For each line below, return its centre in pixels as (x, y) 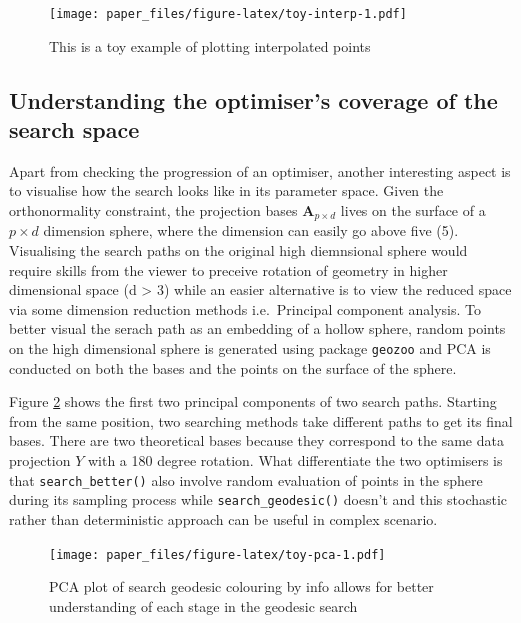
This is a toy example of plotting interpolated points (210, 45)
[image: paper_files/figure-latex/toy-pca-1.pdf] (217, 554)
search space (74, 129)
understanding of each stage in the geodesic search (203, 605)
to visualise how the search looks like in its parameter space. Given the (226, 190)
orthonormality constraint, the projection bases (153, 210)
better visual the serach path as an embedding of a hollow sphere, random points (257, 328)
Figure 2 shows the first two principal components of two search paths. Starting (253, 401)
